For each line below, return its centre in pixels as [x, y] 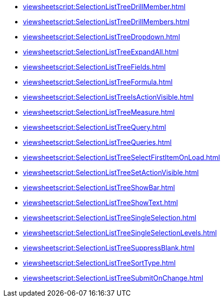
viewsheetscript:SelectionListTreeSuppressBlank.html [109, 248]
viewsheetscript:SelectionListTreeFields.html [94, 67]
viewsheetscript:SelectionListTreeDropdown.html [102, 37]
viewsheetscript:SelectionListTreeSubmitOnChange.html [113, 278]
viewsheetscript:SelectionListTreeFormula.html [98, 82]
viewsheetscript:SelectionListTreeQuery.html [95, 127]
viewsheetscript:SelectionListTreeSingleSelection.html [110, 218]
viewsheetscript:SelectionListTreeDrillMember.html [104, 7]
